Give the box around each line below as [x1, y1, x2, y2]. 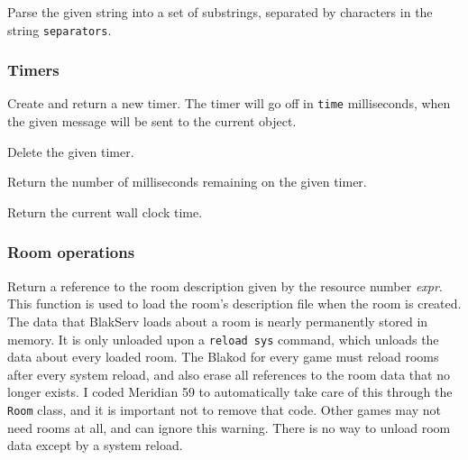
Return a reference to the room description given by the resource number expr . [7, 276, 443, 295]
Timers [7, 59, 60, 81]
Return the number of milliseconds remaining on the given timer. [7, 172, 367, 191]
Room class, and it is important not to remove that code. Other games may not [7, 400, 441, 419]
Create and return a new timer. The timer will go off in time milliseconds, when [7, 94, 451, 113]
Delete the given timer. [7, 142, 134, 161]
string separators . [7, 20, 112, 39]
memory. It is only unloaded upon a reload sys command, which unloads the [7, 329, 439, 348]
